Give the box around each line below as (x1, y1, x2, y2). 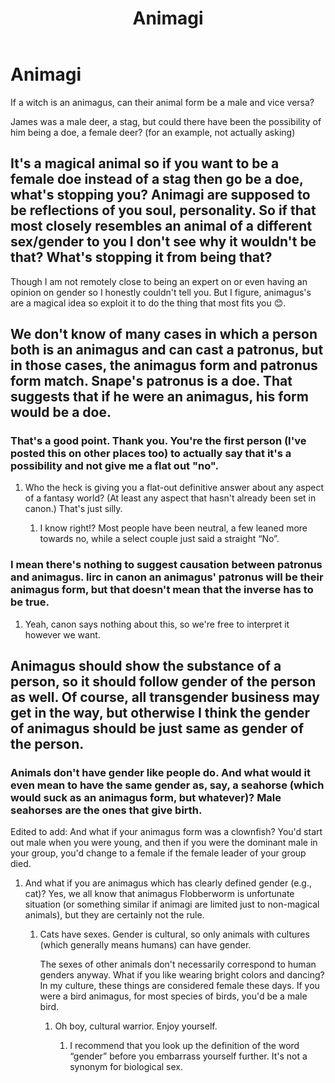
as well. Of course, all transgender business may (10, 689, 320, 706)
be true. (10, 595, 50, 609)
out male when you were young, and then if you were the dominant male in (10, 837, 318, 849)
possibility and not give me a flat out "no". (10, 459, 219, 473)
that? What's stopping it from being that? (10, 249, 273, 266)
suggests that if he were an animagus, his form (10, 388, 309, 406)
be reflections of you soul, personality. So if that (10, 202, 317, 219)
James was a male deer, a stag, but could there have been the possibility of (10, 115, 322, 127)
